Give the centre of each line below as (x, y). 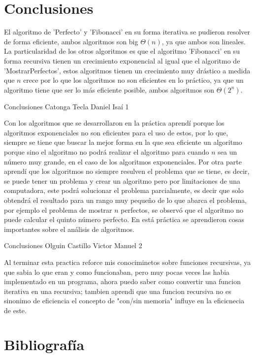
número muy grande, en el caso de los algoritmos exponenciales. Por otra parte (123, 161)
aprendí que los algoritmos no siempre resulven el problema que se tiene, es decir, (127, 171)
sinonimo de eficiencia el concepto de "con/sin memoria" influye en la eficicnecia (124, 301)
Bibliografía (44, 344)
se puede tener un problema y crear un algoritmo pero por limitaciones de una (122, 180)
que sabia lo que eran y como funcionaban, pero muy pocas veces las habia (117, 272)
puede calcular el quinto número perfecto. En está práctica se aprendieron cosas (124, 219)
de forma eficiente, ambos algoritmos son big (71, 41)
